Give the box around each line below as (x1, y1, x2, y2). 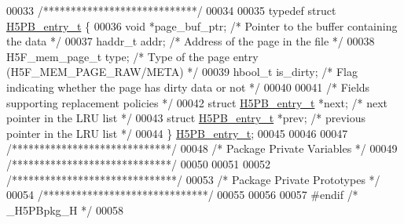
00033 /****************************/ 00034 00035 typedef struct (6, 2, 336, 18)
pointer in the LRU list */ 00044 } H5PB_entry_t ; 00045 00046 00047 (6, 125, 348, 141)
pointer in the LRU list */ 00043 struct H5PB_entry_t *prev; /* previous (6, 110, 366, 126)
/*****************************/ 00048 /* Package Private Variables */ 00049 (6, 140, 398, 157)
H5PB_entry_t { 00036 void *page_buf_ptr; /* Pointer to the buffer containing (6, 17, 398, 34)
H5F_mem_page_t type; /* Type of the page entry (6, 48, 259, 64)
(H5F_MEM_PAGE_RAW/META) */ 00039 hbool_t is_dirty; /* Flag (6, 63, 358, 80)
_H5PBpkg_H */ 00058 (6, 201, 123, 218)
